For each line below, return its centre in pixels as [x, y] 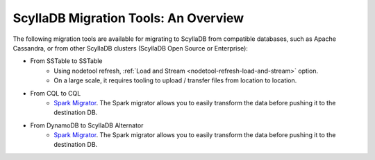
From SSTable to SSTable [66, 61]
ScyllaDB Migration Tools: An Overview [128, 18]
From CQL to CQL [56, 93]
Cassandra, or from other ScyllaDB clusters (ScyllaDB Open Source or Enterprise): [130, 48]
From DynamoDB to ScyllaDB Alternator [87, 125]
